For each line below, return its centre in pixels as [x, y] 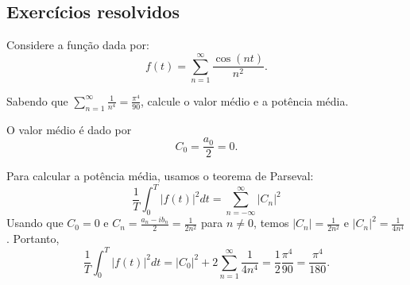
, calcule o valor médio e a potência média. [245, 100]
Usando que [35, 223]
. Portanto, [33, 239]
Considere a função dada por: [78, 45]
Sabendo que [37, 100]
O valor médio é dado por [69, 129]
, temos [271, 223]
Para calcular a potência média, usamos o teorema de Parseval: [160, 176]
